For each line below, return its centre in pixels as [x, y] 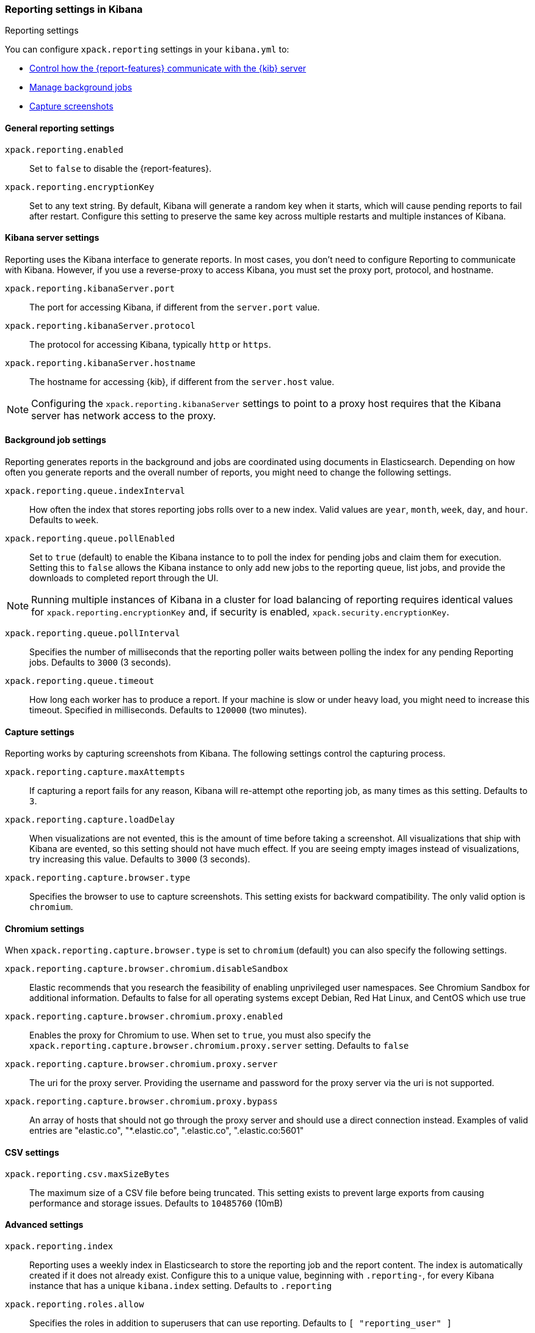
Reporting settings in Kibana [74, 9]
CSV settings [32, 1153]
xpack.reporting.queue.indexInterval [95, 491]
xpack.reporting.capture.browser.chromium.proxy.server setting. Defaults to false [219, 1046]
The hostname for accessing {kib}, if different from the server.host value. [182, 381]
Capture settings [40, 732]
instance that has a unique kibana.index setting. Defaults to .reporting [181, 1285]
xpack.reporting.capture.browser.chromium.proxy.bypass [141, 1102]
